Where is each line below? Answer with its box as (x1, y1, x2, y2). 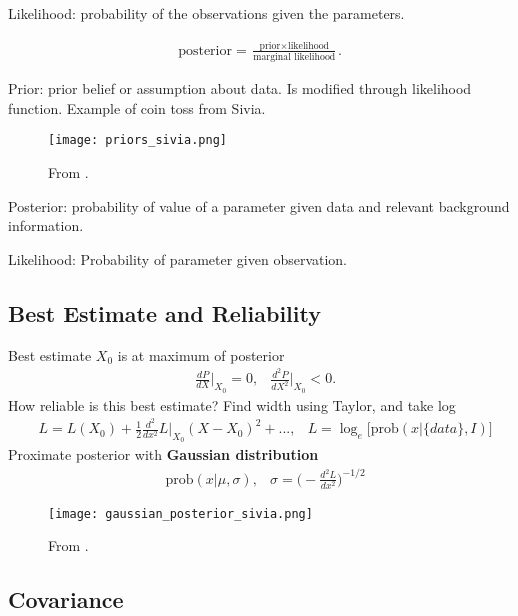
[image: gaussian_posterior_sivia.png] (48, 506, 313, 521)
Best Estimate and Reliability (8, 297, 321, 328)
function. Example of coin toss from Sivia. (8, 97, 266, 118)
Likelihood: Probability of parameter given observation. (8, 248, 348, 269)
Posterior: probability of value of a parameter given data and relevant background (8, 195, 510, 216)
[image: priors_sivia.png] (48, 133, 227, 148)
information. (8, 215, 84, 236)
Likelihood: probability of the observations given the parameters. (8, 3, 405, 23)
